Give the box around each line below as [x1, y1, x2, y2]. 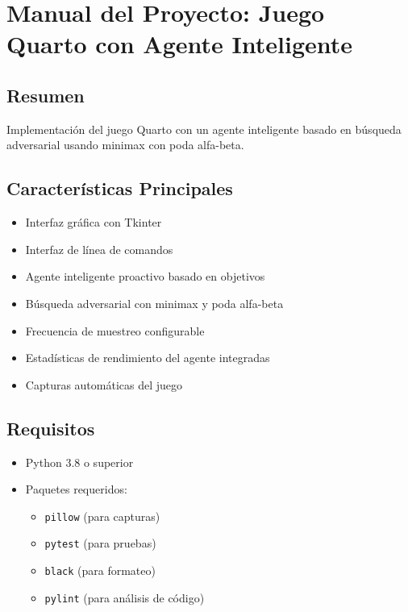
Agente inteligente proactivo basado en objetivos [25, 268, 265, 285]
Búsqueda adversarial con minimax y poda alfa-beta [25, 294, 284, 311]
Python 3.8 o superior [25, 453, 134, 470]
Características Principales [6, 176, 233, 201]
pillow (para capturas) [44, 507, 160, 524]
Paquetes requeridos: [25, 481, 127, 498]
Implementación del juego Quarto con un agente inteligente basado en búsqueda [6, 120, 402, 137]
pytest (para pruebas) [44, 535, 156, 552]
